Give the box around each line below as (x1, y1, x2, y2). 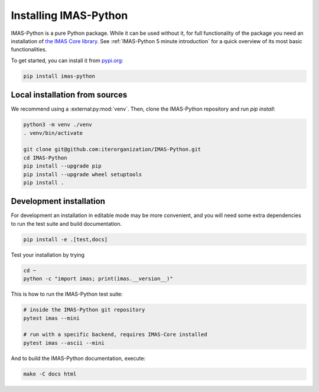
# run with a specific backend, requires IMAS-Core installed (23, 331, 207, 338)
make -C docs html (23, 370, 77, 377)
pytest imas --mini (23, 315, 80, 322)
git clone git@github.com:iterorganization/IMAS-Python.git (23, 146, 201, 153)
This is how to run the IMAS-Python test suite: (11, 290, 123, 298)
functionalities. (11, 46, 47, 53)
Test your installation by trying (11, 251, 85, 258)
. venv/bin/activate (23, 129, 83, 136)
